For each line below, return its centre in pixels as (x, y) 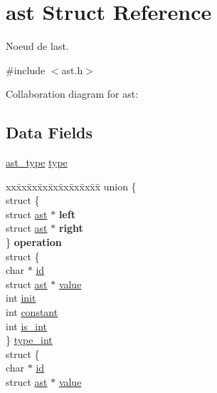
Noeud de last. (37, 46)
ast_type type (37, 162)
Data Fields (49, 132)
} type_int (29, 340)
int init (21, 298)
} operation (34, 242)
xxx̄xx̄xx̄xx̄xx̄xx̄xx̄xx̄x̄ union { (71, 186)
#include (26, 70)
